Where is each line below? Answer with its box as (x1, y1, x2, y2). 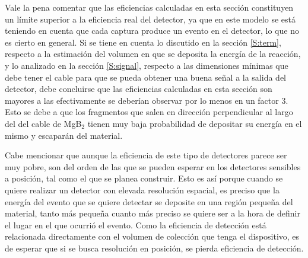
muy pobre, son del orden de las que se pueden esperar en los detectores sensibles (5, 160, 301, 173)
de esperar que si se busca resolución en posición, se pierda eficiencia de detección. (5, 241, 304, 254)
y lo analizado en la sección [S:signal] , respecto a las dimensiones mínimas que (5, 59, 288, 71)
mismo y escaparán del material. (5, 129, 123, 141)
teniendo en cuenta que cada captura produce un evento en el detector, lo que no (5, 24, 299, 37)
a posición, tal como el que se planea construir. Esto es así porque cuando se (5, 172, 283, 184)
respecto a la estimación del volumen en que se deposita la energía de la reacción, (5, 47, 301, 60)
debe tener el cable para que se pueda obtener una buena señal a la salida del (5, 71, 286, 83)
